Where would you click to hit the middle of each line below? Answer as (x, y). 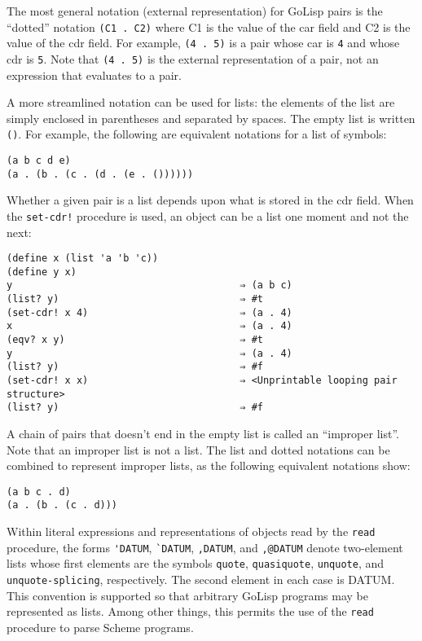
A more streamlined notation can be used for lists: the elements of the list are (201, 102)
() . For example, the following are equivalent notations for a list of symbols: (197, 134)
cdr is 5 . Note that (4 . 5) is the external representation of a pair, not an (193, 58)
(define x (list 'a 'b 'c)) (83, 259)
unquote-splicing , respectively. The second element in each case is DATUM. (201, 580)
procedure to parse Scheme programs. (100, 627)
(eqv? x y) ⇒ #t (135, 340)
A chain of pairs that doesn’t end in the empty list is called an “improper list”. (203, 434)
